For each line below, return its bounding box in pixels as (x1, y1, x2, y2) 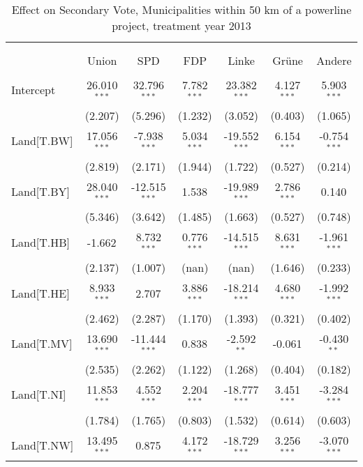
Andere (316, 52, 352, 68)
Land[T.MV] (11, 335, 73, 352)
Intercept (11, 82, 56, 98)
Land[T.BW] (11, 132, 73, 149)
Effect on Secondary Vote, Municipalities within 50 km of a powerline (11, 1, 352, 17)
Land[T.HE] (11, 284, 70, 301)
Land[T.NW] (11, 436, 74, 453)
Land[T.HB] (11, 233, 71, 250)
